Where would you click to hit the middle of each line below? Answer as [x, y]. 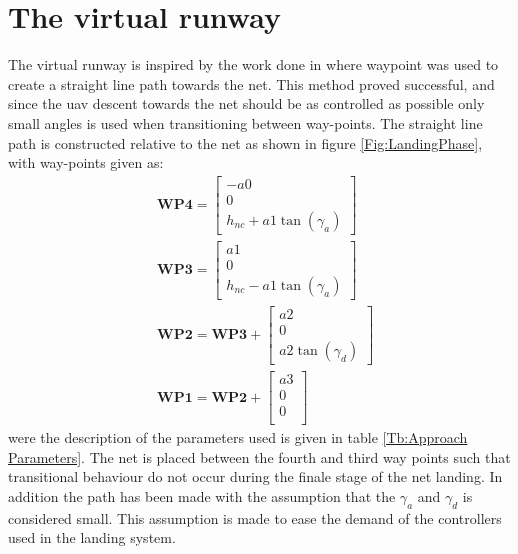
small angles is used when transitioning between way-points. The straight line [245, 122]
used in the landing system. [92, 537]
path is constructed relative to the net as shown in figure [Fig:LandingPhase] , [245, 142]
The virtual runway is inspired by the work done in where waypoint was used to [253, 64]
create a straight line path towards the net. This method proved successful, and [251, 83]
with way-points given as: [86, 162]
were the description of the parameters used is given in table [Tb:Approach [238, 437]
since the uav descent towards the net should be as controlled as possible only [246, 103]
